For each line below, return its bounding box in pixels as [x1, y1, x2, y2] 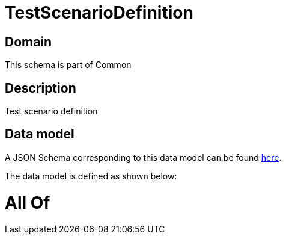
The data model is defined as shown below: [5, 170, 177, 181]
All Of [5, 192, 50, 213]
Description [5, 80, 76, 96]
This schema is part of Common [5, 60, 132, 70]
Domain [5, 34, 52, 49]
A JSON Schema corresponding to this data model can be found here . [5, 152, 282, 163]
